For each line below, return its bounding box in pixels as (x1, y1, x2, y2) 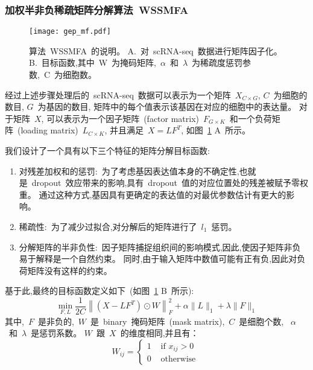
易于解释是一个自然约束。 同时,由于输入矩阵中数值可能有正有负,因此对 (19, 252, 297, 265)
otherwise (160, 355, 196, 364)
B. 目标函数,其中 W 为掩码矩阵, (29, 56, 156, 69)
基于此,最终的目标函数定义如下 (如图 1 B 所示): (5, 284, 194, 297)
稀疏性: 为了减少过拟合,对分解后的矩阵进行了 (19, 220, 197, 232)
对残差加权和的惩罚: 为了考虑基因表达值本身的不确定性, (19, 164, 239, 177)
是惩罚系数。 (31, 327, 82, 339)
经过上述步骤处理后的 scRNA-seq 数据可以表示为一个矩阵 (5, 88, 231, 101)
